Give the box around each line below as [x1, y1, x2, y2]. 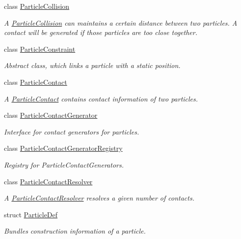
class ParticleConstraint [4, 43, 76, 54]
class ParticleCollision [4, 1, 70, 11]
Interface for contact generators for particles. [4, 126, 139, 137]
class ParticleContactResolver [4, 176, 93, 186]
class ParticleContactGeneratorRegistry [4, 143, 123, 153]
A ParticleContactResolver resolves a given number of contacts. [4, 193, 194, 203]
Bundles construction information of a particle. [4, 226, 146, 236]
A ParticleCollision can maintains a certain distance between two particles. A [4, 17, 238, 28]
